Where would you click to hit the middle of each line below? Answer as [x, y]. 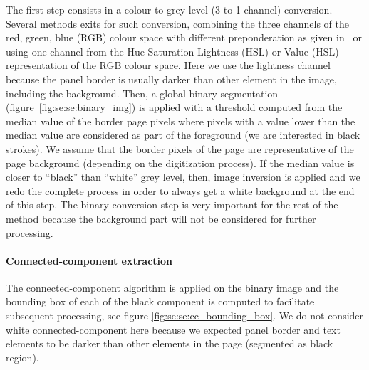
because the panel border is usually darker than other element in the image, [171, 79]
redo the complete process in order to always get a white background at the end [180, 190]
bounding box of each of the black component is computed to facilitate [160, 301]
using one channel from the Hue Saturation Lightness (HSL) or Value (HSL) [172, 51]
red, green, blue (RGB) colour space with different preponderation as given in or [184, 37]
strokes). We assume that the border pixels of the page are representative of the [180, 148]
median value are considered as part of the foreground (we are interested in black [183, 135]
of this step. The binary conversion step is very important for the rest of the [172, 205]
